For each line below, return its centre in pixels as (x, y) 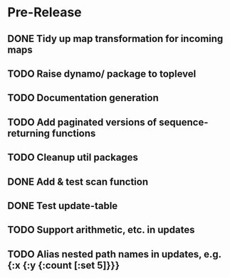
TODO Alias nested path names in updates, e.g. (115, 254)
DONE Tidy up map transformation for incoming (115, 39)
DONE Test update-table (63, 206)
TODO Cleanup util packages (73, 157)
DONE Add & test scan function (78, 182)
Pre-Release (45, 12)
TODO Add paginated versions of (82, 122)
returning (29, 133)
